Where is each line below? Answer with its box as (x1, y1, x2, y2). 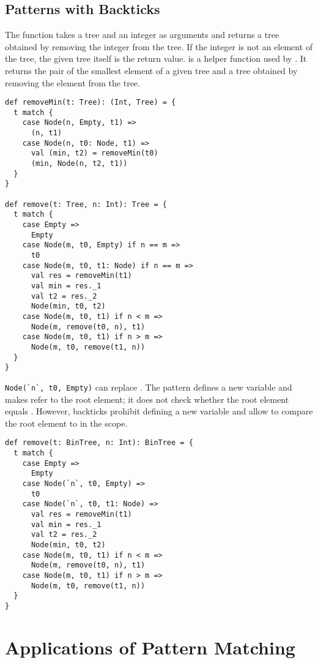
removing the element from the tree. (5, 76, 140, 89)
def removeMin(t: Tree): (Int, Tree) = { (5, 98, 176, 107)
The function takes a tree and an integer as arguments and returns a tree (5, 28, 279, 41)
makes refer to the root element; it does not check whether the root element (5, 392, 289, 405)
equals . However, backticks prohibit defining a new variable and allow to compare (5, 405, 313, 418)
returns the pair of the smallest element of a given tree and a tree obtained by (5, 64, 298, 77)
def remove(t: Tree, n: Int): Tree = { (5, 200, 167, 209)
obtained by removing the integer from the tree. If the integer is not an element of (5, 40, 313, 53)
